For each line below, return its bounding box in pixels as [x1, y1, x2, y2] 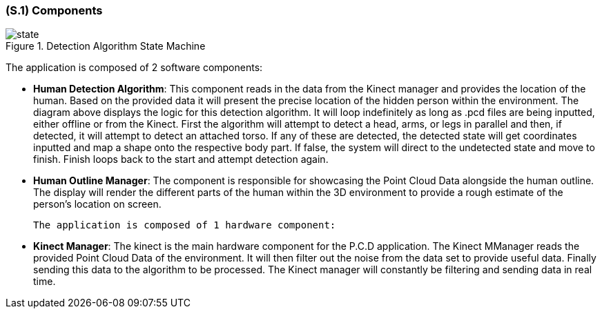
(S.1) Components [6, 3, 103, 17]
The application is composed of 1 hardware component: [33, 219, 336, 231]
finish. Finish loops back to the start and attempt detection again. [33, 153, 329, 166]
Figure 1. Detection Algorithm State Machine [6, 40, 206, 52]
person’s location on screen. [33, 198, 162, 210]
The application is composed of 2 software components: [6, 61, 263, 74]
